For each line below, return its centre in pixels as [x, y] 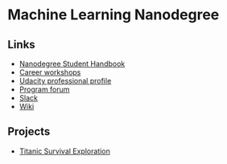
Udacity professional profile [65, 81]
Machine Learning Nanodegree [113, 15]
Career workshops [50, 72]
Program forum [44, 89]
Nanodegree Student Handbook [72, 64]
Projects [29, 131]
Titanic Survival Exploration [64, 151]
